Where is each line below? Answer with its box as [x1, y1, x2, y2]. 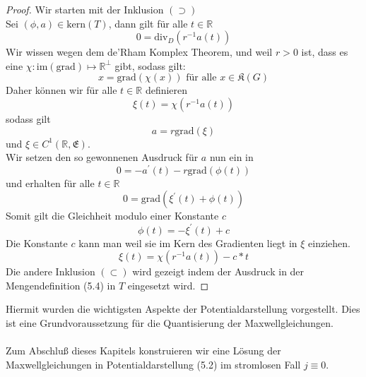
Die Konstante [6, 235, 68, 250]
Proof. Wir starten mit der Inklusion [6, 2, 164, 16]
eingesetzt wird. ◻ [127, 277, 209, 292]
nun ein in [209, 150, 254, 164]
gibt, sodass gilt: [114, 58, 186, 73]
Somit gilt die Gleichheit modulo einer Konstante [6, 208, 219, 223]
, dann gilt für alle [108, 16, 188, 30]
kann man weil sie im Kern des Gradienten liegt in [78, 235, 297, 250]
